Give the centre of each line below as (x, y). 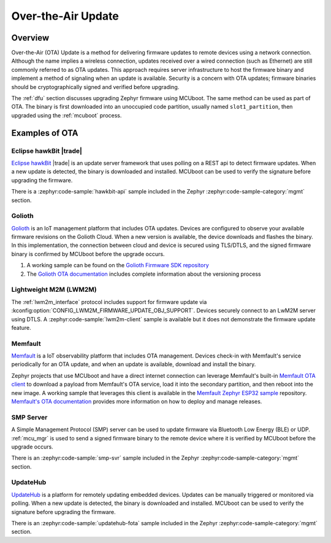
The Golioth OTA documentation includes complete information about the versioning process (144, 274)
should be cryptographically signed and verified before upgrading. (95, 87)
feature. (21, 327)
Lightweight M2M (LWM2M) (54, 290)
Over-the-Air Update (65, 16)
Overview (30, 38)
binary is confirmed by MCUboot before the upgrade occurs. (88, 254)
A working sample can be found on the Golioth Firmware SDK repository (118, 265)
